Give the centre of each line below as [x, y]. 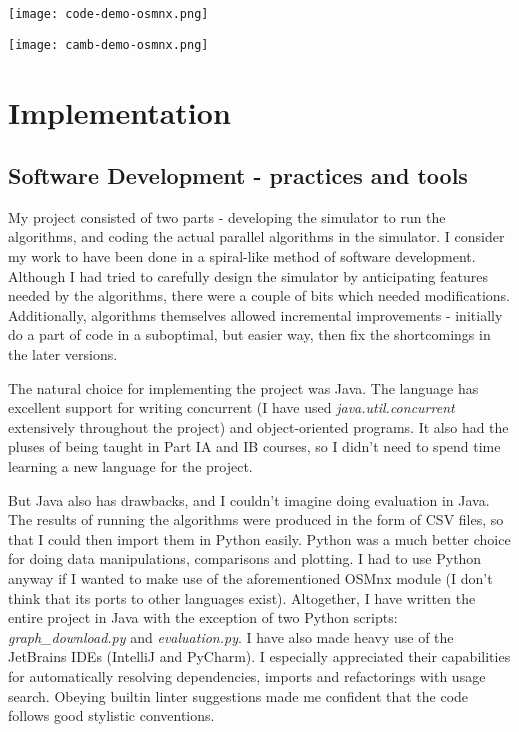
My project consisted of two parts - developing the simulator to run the [227, 216]
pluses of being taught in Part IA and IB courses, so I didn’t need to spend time [254, 446]
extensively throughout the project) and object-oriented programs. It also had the [258, 426]
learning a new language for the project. [130, 466]
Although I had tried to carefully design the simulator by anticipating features [248, 275]
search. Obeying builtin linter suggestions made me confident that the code [238, 695]
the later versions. [63, 354]
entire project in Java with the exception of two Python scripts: [203, 617]
